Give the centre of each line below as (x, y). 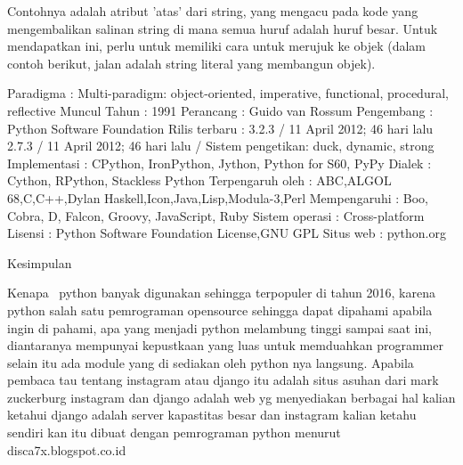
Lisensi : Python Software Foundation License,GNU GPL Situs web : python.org (227, 233)
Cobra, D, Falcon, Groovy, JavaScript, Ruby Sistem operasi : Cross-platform (216, 215)
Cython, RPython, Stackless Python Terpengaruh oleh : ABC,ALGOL (199, 180)
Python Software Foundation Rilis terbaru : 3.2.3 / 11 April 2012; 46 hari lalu (220, 128)
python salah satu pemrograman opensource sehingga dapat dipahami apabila (220, 310)
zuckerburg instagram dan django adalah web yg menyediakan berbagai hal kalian (231, 397)
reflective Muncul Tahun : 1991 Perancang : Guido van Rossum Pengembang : (220, 110)
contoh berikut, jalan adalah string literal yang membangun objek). (191, 63)
